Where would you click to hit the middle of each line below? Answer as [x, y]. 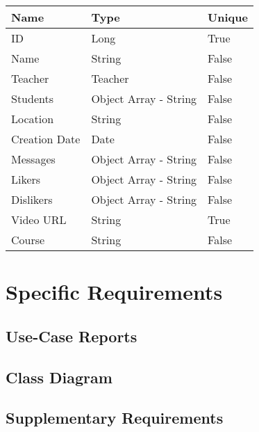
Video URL [39, 219]
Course [28, 240]
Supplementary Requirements [115, 418]
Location [33, 119]
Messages [33, 159]
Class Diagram [59, 377]
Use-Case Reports [72, 336]
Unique [228, 17]
